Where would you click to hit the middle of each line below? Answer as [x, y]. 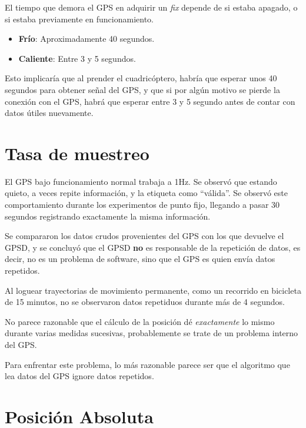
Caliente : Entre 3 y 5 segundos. [77, 58]
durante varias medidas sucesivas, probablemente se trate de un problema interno [152, 333]
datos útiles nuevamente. [49, 113]
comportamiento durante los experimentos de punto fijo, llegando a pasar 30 [142, 205]
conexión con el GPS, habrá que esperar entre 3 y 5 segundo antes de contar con [150, 101]
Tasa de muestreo [77, 153]
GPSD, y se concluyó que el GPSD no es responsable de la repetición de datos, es [153, 247]
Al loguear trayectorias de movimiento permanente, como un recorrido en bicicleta [153, 290]
